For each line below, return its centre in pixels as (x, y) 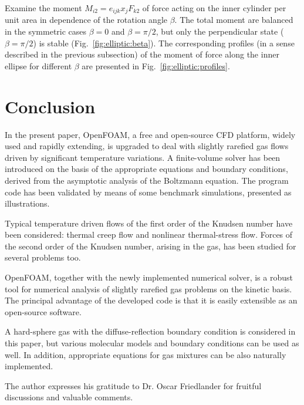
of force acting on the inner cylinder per (214, 8)
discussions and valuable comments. (69, 397)
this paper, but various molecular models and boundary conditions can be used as (152, 343)
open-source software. (43, 311)
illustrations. (27, 203)
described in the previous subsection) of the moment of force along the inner (142, 54)
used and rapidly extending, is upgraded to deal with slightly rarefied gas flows (147, 146)
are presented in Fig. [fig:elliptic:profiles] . (156, 65)
